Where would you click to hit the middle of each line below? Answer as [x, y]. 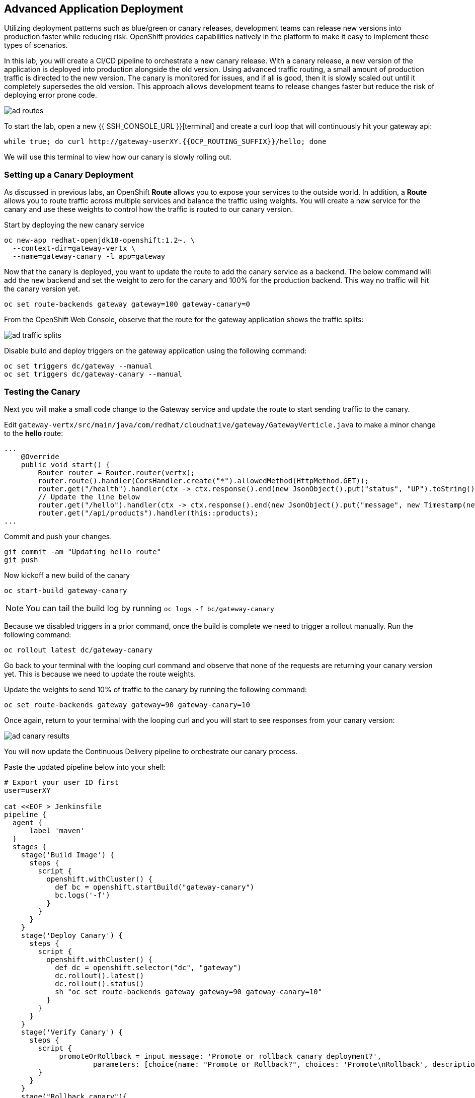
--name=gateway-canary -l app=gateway [89, 257]
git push [21, 560]
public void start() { [65, 464]
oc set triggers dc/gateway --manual [78, 366]
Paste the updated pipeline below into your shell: [85, 767]
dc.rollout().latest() [100, 975]
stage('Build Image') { [68, 855]
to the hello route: [34, 433]
